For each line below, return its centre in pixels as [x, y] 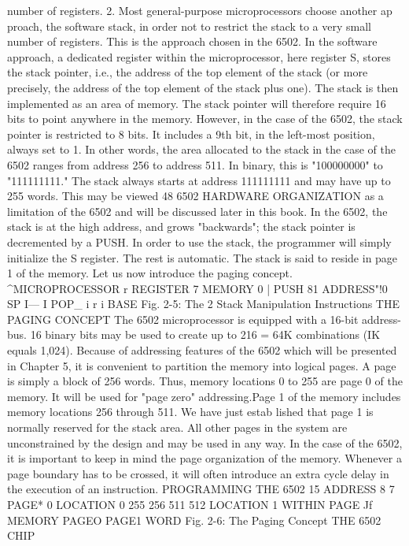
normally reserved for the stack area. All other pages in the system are [177, 427]
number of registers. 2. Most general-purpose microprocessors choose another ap [200, 10]
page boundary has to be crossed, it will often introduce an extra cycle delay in [198, 473]
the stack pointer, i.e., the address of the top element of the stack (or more [188, 72]
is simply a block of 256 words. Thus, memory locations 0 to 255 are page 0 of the [205, 381]
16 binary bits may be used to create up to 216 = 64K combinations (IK [205, 334]
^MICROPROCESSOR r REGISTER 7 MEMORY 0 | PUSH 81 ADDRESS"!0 [197, 288]
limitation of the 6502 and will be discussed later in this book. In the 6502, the [197, 211]
